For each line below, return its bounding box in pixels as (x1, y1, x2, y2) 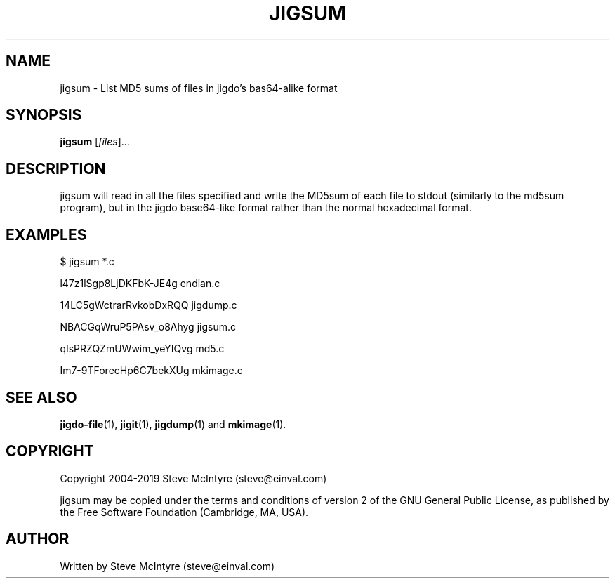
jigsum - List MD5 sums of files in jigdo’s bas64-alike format (60, 81, 338, 94)
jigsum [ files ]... (60, 135, 130, 148)
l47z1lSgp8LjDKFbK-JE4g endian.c (60, 277, 220, 290)
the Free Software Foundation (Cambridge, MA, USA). (60, 505, 309, 518)
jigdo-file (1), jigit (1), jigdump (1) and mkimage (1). (60, 418, 286, 430)
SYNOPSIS (6, 106, 82, 124)
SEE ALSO (6, 388, 77, 406)
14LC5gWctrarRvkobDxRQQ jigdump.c (60, 299, 237, 312)
